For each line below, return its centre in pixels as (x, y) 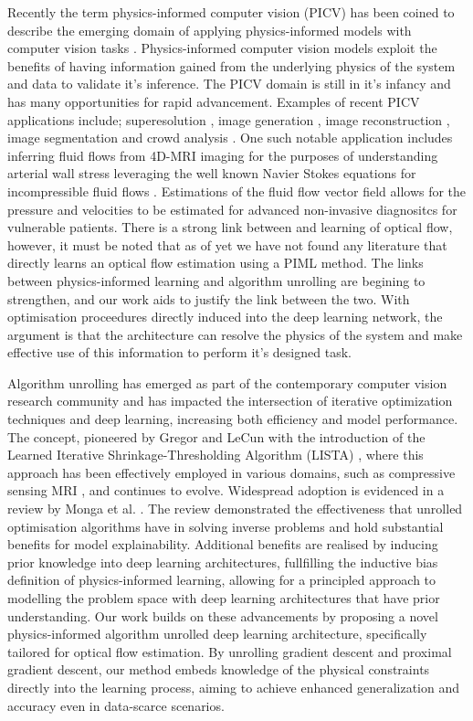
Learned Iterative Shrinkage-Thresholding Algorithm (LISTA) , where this (215, 455)
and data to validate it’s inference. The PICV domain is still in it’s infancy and (229, 84)
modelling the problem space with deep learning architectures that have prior (224, 598)
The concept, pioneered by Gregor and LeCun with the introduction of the (216, 436)
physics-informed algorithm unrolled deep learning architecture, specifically (217, 634)
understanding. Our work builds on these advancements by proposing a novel (223, 615)
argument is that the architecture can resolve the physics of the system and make (235, 334)
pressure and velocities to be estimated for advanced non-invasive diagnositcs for (232, 209)
